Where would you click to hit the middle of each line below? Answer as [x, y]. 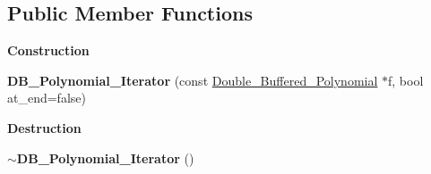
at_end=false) [47, 98]
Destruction [44, 127]
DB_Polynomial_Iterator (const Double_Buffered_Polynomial [193, 80]
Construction [48, 50]
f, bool [406, 80]
